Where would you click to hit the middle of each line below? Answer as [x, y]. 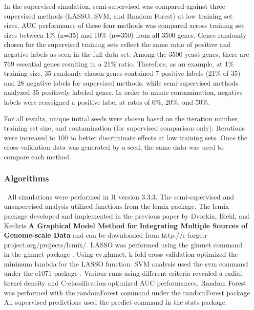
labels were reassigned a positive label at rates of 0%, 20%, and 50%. [107, 101]
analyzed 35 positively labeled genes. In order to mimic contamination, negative [123, 92]
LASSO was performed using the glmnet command [166, 244]
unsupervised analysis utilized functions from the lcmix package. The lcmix [116, 206]
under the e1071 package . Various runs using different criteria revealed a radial [123, 273]
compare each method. [38, 156]
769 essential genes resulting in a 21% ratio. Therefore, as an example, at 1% [119, 63]
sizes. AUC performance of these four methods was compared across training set [124, 25]
